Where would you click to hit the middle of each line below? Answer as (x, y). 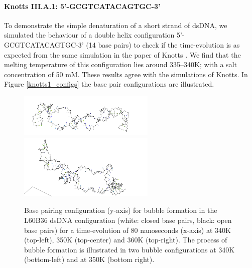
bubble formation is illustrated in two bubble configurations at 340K (130, 249)
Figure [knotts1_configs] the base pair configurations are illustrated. (109, 84)
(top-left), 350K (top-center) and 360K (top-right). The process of (126, 240)
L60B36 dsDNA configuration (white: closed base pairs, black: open (128, 220)
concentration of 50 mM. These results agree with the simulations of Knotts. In (126, 74)
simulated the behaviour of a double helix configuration (89, 35)
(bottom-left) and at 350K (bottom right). (89, 259)
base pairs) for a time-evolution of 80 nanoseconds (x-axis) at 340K (128, 230)
